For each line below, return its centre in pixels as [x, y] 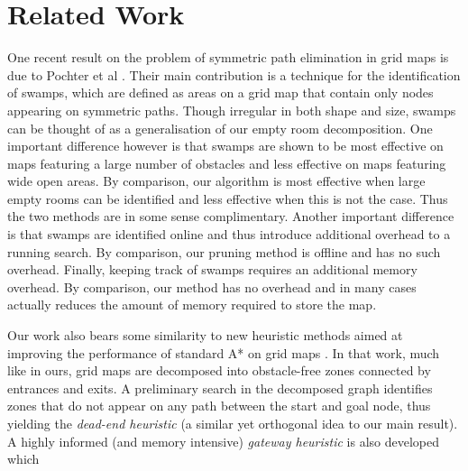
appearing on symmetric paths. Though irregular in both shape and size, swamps [232, 110]
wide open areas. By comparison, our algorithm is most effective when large [216, 181]
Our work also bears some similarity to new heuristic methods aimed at [205, 335]
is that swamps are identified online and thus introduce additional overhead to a [229, 234]
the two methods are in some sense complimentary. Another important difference [231, 216]
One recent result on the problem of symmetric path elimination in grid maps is [228, 57]
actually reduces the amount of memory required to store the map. [192, 305]
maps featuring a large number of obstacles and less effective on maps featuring [227, 163]
